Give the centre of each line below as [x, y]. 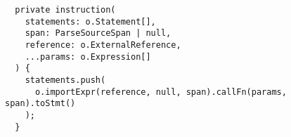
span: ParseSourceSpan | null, [98, 33]
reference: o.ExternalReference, [103, 45]
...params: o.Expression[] [88, 57]
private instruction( [65, 10]
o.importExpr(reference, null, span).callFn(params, [161, 92]
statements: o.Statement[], [90, 21]
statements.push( [65, 80]
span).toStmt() [40, 104]
